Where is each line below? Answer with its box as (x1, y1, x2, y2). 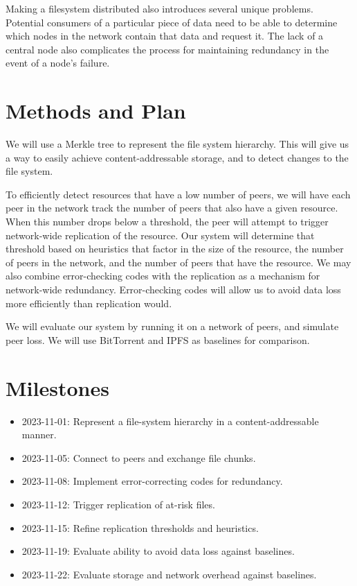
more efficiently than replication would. (6, 295, 172, 310)
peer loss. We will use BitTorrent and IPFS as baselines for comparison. (6, 332, 310, 347)
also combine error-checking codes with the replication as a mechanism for (6, 268, 320, 283)
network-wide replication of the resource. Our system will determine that (6, 227, 315, 242)
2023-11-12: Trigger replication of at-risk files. (21, 497, 215, 511)
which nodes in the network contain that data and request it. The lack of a (6, 28, 324, 43)
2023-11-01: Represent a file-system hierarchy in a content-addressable (21, 413, 319, 428)
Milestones (6, 373, 109, 402)
